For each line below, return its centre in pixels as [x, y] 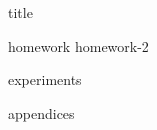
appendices [41, 112]
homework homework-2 [78, 45]
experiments [45, 79]
